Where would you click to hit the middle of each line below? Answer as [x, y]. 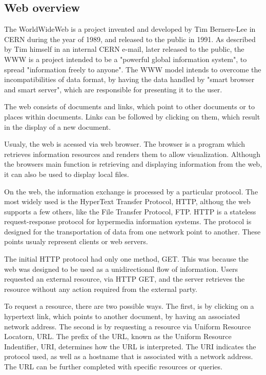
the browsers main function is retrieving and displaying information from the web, [133, 164]
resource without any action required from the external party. [101, 289]
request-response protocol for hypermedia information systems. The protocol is [128, 221]
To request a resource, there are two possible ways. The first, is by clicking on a [129, 306]
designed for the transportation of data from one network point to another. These [132, 231]
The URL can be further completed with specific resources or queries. [113, 367]
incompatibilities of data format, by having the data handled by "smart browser [129, 79]
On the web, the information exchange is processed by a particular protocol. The [131, 191]
